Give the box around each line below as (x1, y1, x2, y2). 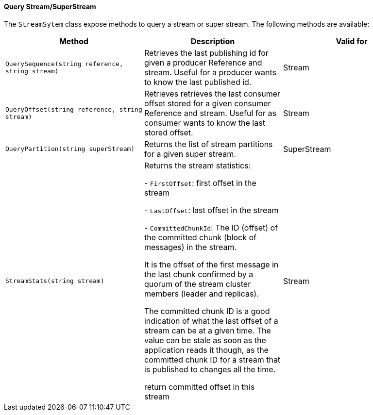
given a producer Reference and (144, 57, 262, 67)
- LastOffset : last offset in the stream (144, 205, 279, 215)
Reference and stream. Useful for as (144, 108, 276, 118)
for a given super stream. (144, 149, 236, 159)
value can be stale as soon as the (144, 335, 266, 345)
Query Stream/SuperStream (4, 2, 96, 11)
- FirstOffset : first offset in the (144, 178, 256, 188)
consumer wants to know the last (144, 117, 265, 128)
